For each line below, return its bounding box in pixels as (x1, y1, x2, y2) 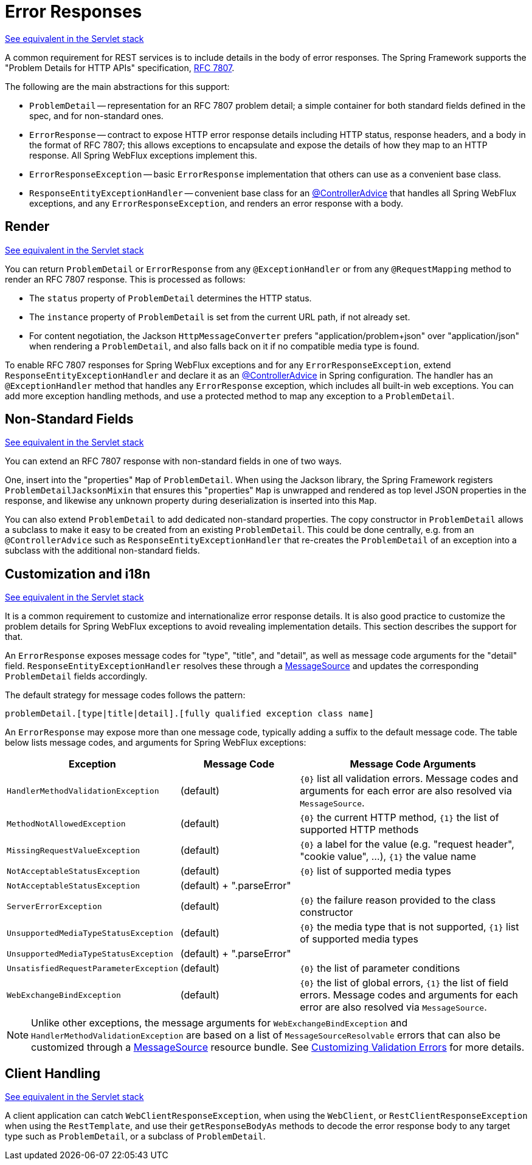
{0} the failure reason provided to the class (300, 894, 496, 907)
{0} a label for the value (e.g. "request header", (300, 838, 514, 851)
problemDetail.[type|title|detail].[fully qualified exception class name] (5, 709, 374, 719)
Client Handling (5, 1065, 101, 1081)
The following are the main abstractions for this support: (5, 81, 230, 92)
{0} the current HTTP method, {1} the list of (300, 811, 499, 824)
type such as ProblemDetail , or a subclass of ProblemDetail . (5, 1131, 266, 1142)
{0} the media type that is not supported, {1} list (300, 921, 519, 933)
